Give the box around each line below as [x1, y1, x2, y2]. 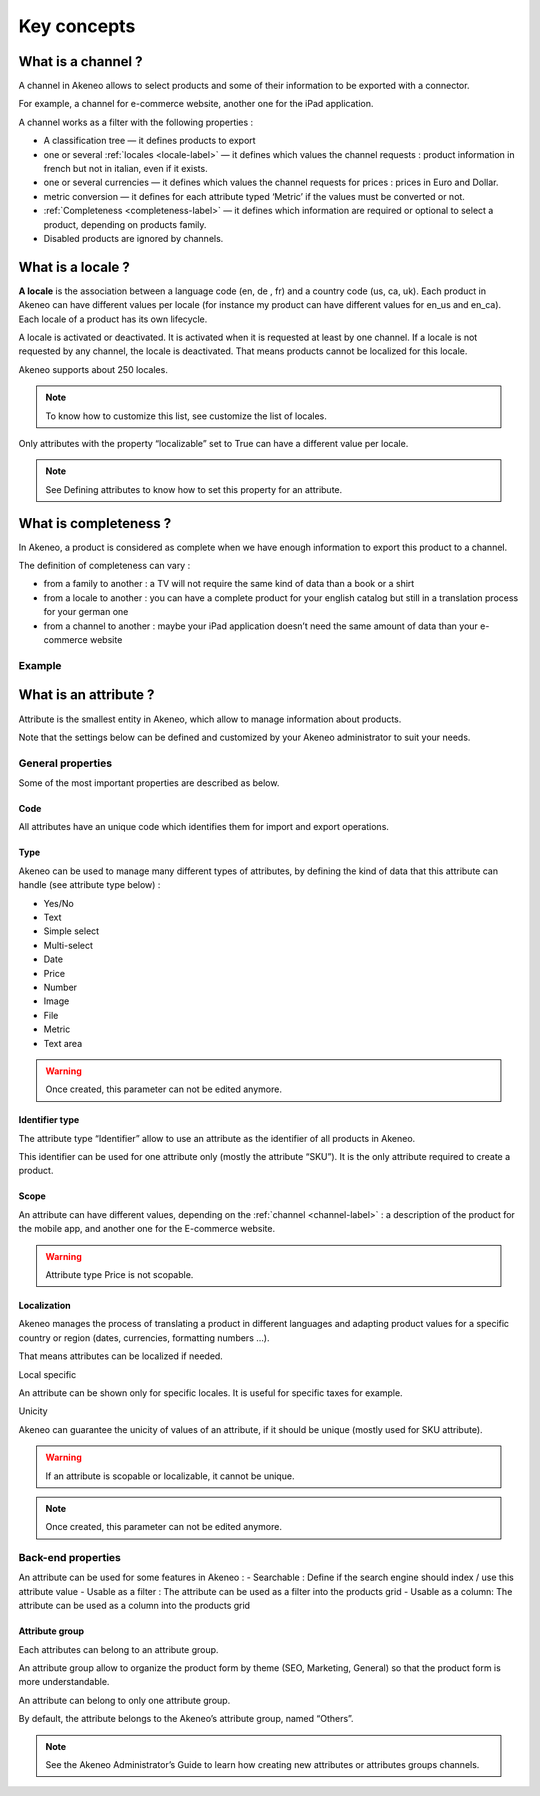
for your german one [43, 606, 129, 618]
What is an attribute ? [18, 686, 155, 704]
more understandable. [18, 1676, 110, 1688]
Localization [18, 1300, 71, 1312]
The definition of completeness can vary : [18, 560, 191, 572]
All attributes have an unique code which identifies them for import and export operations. [18, 821, 390, 833]
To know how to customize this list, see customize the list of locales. [45, 410, 327, 422]
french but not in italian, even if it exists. [43, 163, 209, 175]
